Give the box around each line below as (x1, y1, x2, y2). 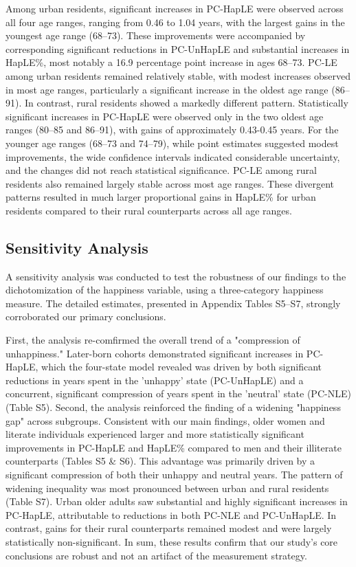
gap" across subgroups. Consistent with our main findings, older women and (5, 413, 325, 427)
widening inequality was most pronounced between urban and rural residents (5, 480, 329, 495)
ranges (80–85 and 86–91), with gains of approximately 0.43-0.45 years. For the (5, 122, 339, 137)
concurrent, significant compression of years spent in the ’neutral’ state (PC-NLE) (5, 386, 351, 401)
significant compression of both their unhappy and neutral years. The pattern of (5, 467, 343, 482)
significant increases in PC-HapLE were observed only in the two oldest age (5, 109, 324, 123)
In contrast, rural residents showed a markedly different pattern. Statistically (24, 96, 348, 110)
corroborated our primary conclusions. (5, 309, 166, 324)
